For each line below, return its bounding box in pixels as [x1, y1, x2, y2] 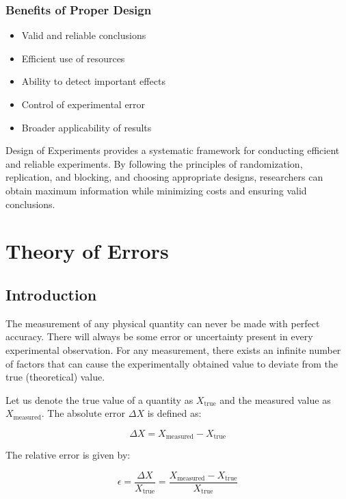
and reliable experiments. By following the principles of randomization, [5, 156, 303, 170]
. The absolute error [41, 406, 126, 420]
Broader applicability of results [21, 120, 152, 134]
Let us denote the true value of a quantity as [5, 392, 194, 407]
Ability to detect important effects [21, 74, 165, 88]
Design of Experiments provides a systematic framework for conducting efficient [5, 143, 340, 157]
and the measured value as [219, 392, 331, 407]
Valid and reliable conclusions [21, 28, 146, 42]
